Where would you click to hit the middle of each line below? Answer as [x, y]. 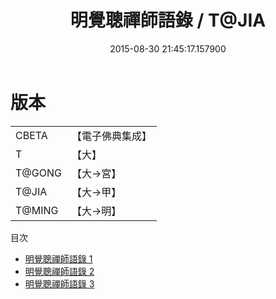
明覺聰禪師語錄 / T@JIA [168, 20]
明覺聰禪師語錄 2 [59, 271]
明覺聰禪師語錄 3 [59, 283]
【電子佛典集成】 [111, 136]
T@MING [37, 210]
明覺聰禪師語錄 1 [58, 258]
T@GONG [38, 173]
